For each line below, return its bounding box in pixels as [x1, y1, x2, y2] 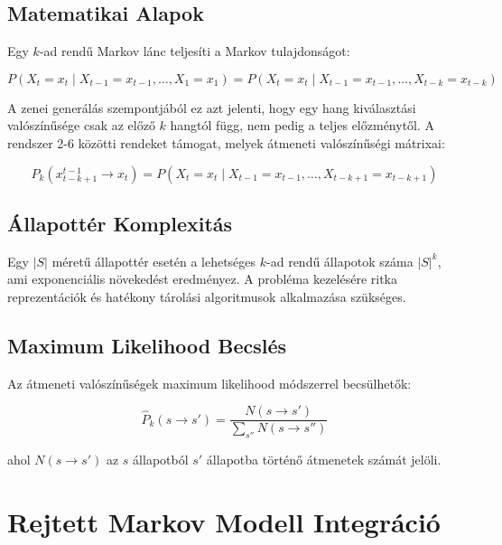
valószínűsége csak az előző [7, 116, 155, 135]
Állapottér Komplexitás [7, 209, 233, 237]
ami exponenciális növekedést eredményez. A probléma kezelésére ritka [7, 269, 397, 288]
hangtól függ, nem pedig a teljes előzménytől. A [170, 116, 435, 135]
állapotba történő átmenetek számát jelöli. [206, 450, 442, 469]
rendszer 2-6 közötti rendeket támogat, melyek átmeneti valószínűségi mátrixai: [7, 133, 445, 152]
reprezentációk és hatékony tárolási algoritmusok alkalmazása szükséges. [7, 287, 406, 305]
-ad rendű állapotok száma [266, 251, 414, 270]
